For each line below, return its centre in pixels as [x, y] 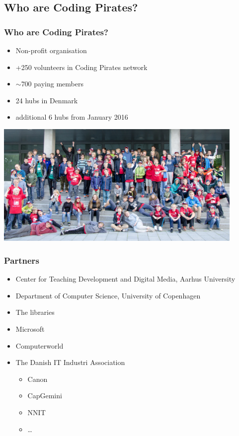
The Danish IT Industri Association [70, 362]
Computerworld [40, 345]
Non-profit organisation [51, 50]
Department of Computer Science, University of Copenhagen [108, 295]
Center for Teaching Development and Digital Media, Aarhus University [125, 279]
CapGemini [45, 396]
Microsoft [30, 329]
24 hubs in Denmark [47, 100]
